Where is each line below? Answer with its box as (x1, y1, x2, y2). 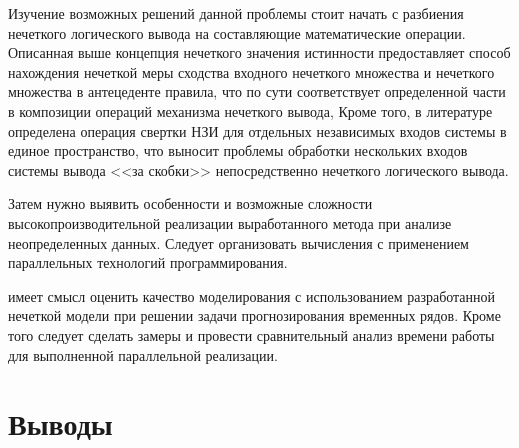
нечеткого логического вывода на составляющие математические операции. (8, 22, 466, 43)
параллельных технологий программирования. (8, 252, 288, 273)
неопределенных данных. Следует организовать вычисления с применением (8, 232, 469, 253)
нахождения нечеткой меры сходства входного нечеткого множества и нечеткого (8, 61, 495, 82)
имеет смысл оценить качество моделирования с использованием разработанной (8, 285, 496, 306)
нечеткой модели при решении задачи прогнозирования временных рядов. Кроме (8, 305, 501, 326)
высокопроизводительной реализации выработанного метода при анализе (8, 212, 452, 233)
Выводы (8, 403, 113, 444)
